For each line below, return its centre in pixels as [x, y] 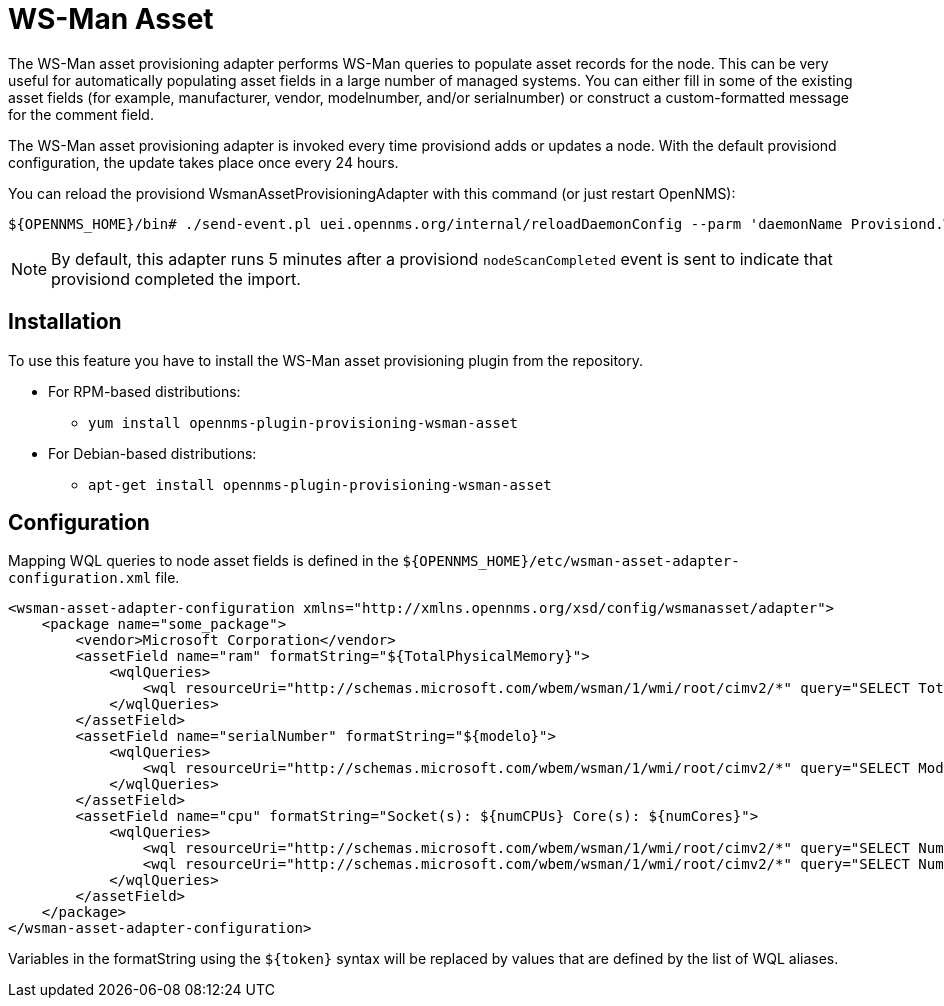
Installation [65, 322]
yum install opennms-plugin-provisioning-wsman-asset [303, 422]
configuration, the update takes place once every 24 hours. [203, 162]
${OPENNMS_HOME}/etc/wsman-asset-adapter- [571, 561]
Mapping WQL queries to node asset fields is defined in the [203, 561]
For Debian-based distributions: [152, 453]
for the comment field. [81, 114]
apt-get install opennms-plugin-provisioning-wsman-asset [320, 484]
